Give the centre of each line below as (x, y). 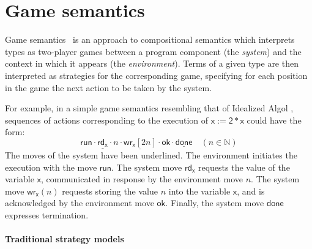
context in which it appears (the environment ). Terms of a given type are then (152, 63)
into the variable (199, 191)
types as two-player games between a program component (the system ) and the (153, 51)
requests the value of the (244, 167)
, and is (251, 191)
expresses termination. (47, 215)
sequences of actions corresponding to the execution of (107, 120)
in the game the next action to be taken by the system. (109, 87)
